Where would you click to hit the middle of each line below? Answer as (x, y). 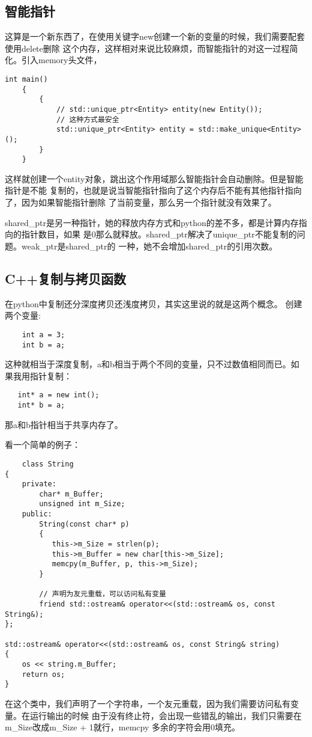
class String (48, 464)
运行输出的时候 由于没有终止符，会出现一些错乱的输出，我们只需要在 (166, 715)
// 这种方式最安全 (88, 119)
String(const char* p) (84, 524)
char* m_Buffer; (71, 494)
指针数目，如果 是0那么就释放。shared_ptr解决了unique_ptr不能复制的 (159, 234)
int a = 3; (43, 335)
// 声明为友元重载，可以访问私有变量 (103, 594)
